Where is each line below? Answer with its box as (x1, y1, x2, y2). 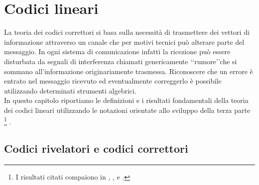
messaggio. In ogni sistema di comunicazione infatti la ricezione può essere (4, 46, 231, 57)
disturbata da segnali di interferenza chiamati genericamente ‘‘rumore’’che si (4, 56, 237, 66)
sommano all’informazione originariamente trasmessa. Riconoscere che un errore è (4, 66, 253, 76)
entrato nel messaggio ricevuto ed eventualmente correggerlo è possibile (4, 76, 222, 86)
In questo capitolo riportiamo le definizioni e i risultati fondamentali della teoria (4, 95, 249, 105)
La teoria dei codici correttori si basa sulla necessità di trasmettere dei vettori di (4, 27, 250, 37)
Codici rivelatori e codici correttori (4, 141, 188, 156)
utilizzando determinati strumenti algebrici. (4, 85, 136, 95)
